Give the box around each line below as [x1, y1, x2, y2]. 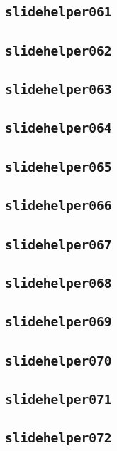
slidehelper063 [5, 82, 112, 98]
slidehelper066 [5, 198, 112, 214]
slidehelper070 [5, 353, 112, 368]
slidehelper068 [5, 275, 112, 291]
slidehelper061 [5, 4, 112, 20]
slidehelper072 [5, 430, 112, 446]
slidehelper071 [5, 391, 112, 407]
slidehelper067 [5, 237, 112, 252]
